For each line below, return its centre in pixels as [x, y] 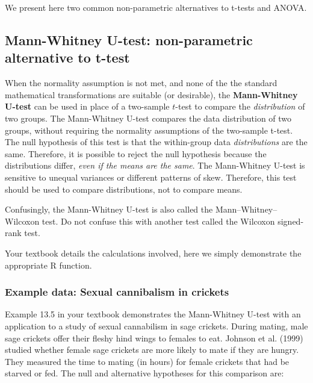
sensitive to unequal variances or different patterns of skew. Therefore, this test [151, 177]
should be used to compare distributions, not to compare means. [124, 189]
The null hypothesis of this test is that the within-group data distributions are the [156, 142]
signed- [291, 221]
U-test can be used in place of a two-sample [87, 106]
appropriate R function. [48, 265]
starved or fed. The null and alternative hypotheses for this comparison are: [144, 373]
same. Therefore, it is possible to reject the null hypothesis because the [136, 153]
